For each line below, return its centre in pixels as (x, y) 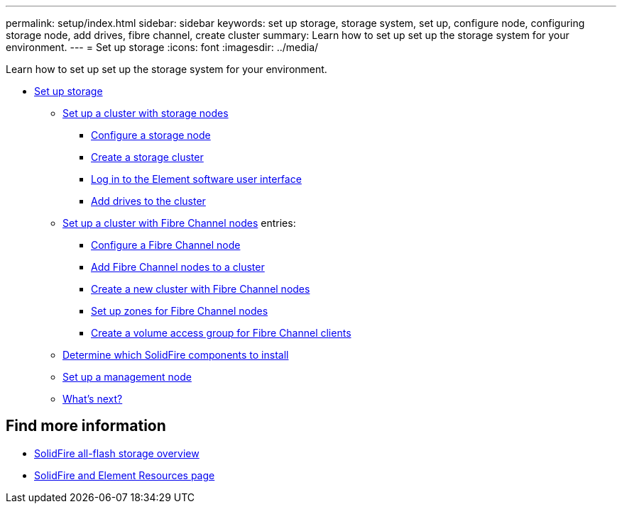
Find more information (86, 426)
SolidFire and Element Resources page (125, 475)
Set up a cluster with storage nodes (146, 113)
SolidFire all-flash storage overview (117, 453)
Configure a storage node (151, 135)
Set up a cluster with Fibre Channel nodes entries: (179, 223)
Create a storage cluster (147, 157)
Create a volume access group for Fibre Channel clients (221, 333)
